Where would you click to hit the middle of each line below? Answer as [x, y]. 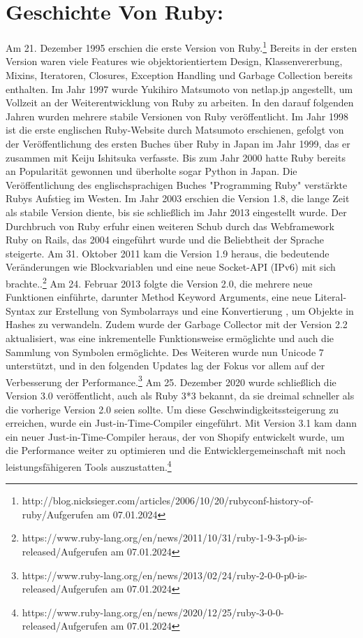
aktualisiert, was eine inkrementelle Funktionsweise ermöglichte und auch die [170, 338]
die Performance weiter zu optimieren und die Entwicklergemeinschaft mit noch [176, 450]
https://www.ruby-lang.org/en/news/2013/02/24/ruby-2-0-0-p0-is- [165, 575]
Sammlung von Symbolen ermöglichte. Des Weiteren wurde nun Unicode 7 [165, 352]
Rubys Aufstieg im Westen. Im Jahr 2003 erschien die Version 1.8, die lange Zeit [178, 198]
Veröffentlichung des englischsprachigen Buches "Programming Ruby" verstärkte [177, 184]
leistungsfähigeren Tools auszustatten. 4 [89, 465]
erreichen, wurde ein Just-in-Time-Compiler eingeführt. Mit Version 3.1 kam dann [181, 423]
